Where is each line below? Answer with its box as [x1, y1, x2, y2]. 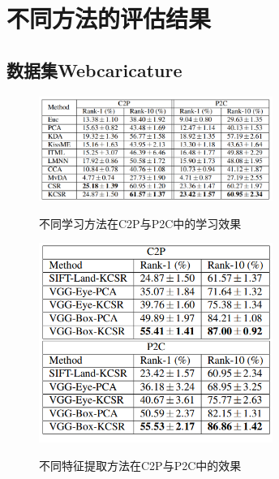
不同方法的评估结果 [6, 2, 212, 35]
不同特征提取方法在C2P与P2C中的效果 [39, 456, 242, 473]
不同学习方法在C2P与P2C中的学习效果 [39, 214, 242, 231]
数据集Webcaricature [6, 57, 182, 82]
